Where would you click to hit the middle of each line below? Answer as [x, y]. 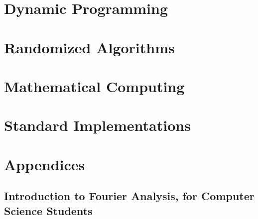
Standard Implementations [97, 125]
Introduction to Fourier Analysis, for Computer [129, 196]
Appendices [45, 164]
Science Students [48, 210]
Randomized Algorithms [89, 47]
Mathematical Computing [94, 86]
